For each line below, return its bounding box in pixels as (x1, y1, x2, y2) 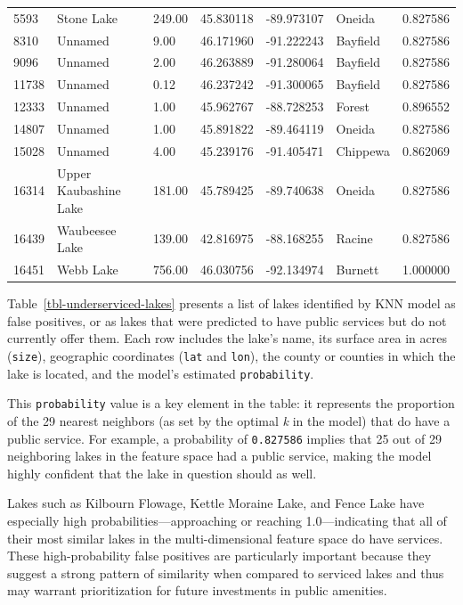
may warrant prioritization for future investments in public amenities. (7, 581, 387, 600)
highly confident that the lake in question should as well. (7, 463, 317, 482)
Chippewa (336, 141, 391, 159)
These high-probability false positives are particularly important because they (7, 546, 432, 565)
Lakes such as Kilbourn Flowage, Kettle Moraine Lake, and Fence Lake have (7, 494, 425, 512)
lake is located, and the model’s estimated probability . (7, 364, 314, 382)
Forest (336, 97, 370, 116)
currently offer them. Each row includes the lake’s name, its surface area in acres (7, 329, 447, 347)
